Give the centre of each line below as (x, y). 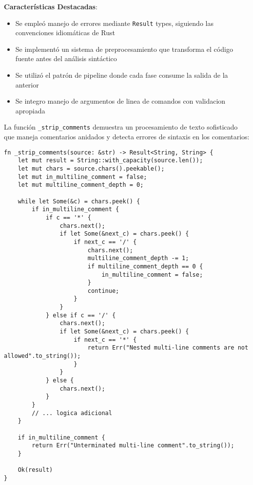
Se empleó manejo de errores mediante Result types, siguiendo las (114, 23)
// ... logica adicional (72, 413)
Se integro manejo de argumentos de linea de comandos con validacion (120, 101)
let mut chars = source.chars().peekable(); (91, 168)
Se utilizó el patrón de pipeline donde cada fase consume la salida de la (122, 75)
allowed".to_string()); (42, 356)
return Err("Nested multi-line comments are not (168, 348)
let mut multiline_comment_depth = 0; (81, 185)
